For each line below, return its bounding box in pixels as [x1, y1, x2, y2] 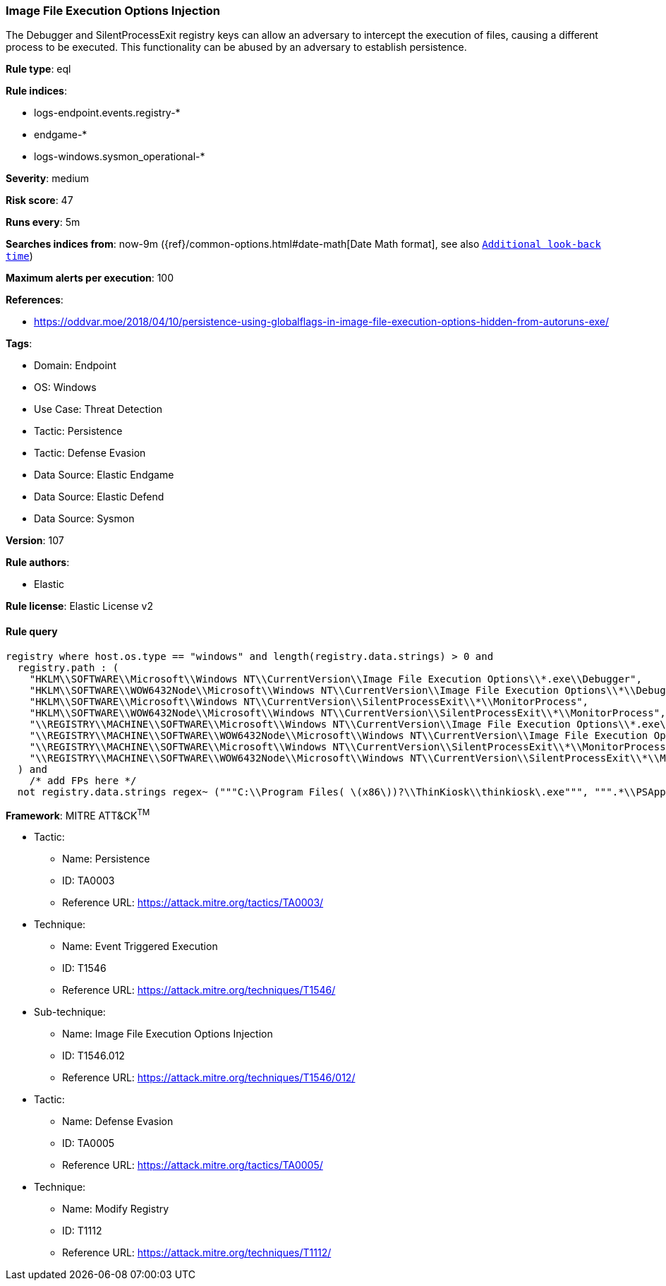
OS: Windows [34, 381, 97, 394]
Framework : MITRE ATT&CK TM [6, 807, 150, 822]
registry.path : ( [17, 661, 119, 673]
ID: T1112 [62, 1225, 102, 1237]
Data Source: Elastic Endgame [34, 469, 174, 481]
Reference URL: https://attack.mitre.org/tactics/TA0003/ [62, 896, 324, 909]
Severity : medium [6, 172, 90, 185]
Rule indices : [6, 85, 67, 97]
